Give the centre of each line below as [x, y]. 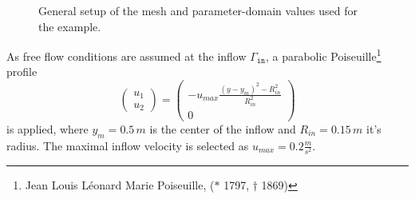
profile [22, 72]
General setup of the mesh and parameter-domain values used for [198, 10]
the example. [70, 26]
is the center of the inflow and [223, 128]
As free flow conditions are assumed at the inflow [126, 56]
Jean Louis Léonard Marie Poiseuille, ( [120, 184]
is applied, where [47, 128]
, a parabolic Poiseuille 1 [323, 55]
